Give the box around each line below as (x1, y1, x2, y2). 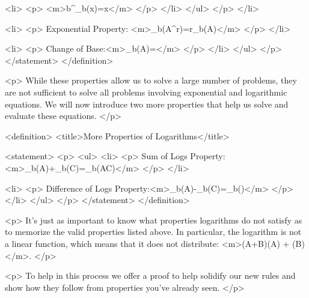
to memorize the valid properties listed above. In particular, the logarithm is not (5, 225, 302, 238)
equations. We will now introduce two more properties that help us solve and (5, 97, 289, 110)
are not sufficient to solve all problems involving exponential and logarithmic (5, 85, 287, 98)
